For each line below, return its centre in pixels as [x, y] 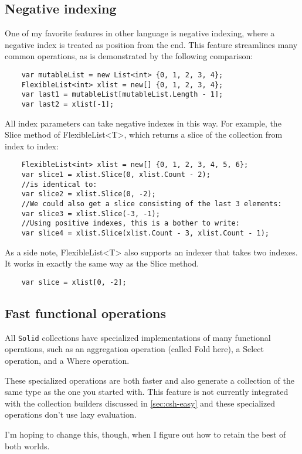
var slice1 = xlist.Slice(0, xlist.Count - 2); [116, 175]
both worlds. [27, 446]
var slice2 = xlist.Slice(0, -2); [89, 194]
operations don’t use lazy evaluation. [71, 414]
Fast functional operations [85, 313]
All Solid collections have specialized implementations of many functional [138, 337]
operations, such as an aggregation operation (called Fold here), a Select [134, 349]
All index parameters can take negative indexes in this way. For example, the [143, 123]
